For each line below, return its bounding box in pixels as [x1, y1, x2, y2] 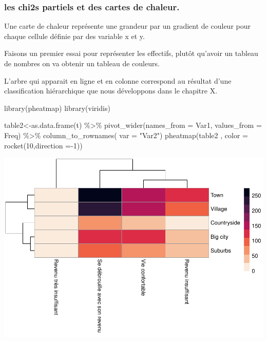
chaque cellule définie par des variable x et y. [4, 30, 145, 41]
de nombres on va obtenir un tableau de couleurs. [4, 58, 160, 68]
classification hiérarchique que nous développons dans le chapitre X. [4, 85, 218, 96]
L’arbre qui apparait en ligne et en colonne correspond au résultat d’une [4, 75, 232, 86]
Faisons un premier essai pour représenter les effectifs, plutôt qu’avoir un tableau [4, 48, 258, 59]
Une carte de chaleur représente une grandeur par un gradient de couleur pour [4, 21, 251, 31]
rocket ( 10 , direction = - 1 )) [4, 140, 83, 150]
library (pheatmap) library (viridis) [4, 102, 110, 113]
